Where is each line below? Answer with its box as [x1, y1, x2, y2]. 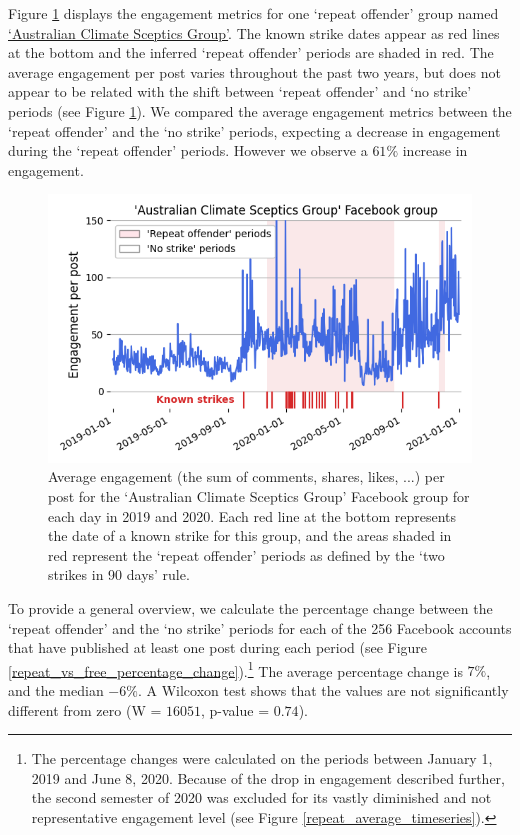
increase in [402, 140, 468, 161]
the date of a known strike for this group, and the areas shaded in [48, 525, 452, 546]
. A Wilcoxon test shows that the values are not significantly [137, 680, 509, 701]
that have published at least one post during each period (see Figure [8, 637, 428, 658]
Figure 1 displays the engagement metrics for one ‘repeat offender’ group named [8, 3, 499, 23]
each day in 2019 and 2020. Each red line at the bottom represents [48, 505, 457, 526]
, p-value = [201, 699, 270, 720]
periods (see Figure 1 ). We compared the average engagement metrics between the [8, 100, 512, 121]
